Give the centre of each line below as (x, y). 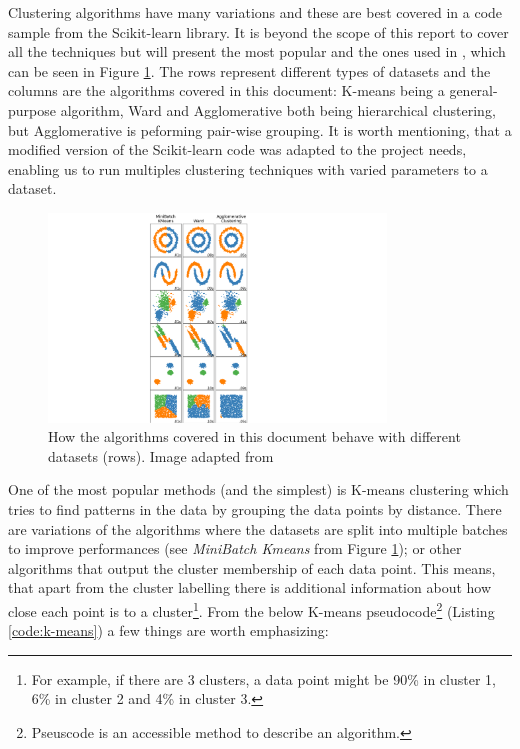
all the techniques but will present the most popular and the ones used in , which (257, 51)
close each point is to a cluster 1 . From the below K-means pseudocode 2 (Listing (251, 609)
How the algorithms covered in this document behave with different (254, 436)
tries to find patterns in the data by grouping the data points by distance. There (255, 508)
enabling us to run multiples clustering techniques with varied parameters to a (248, 168)
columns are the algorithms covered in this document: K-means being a (226, 90)
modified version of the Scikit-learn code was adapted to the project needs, (237, 149)
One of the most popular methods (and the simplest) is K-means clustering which (258, 489)
